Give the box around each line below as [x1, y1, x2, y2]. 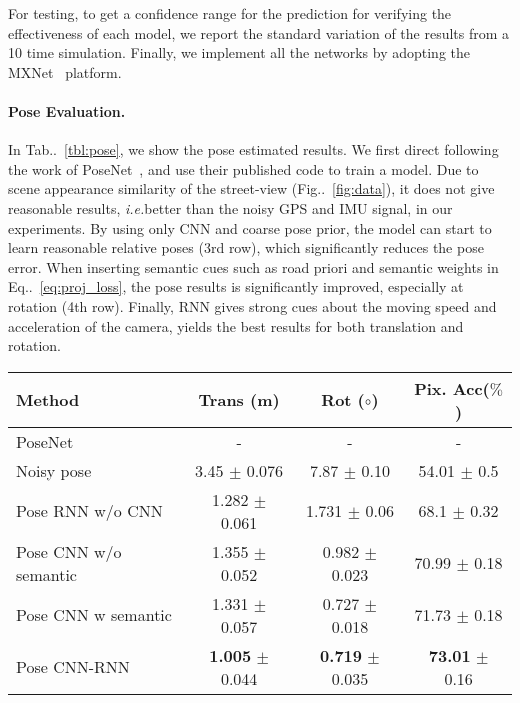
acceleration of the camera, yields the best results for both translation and [8, 315, 464, 336]
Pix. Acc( [414, 376, 490, 400]
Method [16, 388, 80, 412]
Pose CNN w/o [16, 539, 122, 563]
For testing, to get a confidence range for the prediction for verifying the [8, 3, 452, 23]
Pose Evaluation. [8, 100, 126, 121]
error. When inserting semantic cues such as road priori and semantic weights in [8, 256, 499, 277]
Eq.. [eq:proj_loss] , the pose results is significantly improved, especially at [8, 276, 464, 297]
